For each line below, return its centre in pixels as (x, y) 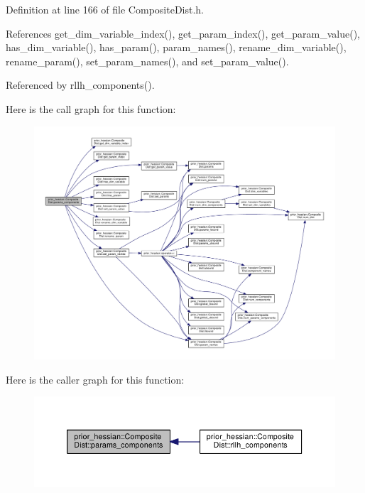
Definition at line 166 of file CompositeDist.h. (105, 9)
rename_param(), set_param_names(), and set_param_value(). (147, 61)
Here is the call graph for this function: (91, 108)
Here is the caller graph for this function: (95, 379)
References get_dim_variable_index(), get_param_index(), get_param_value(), (183, 33)
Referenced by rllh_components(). (80, 85)
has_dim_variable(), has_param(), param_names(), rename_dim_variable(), (176, 47)
